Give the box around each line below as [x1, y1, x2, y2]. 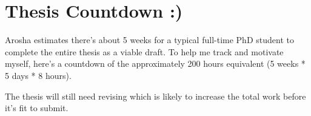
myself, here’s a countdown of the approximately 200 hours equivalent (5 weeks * [5, 57, 306, 70]
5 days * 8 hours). [5, 69, 72, 81]
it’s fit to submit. [5, 101, 69, 114]
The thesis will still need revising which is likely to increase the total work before [5, 89, 306, 102]
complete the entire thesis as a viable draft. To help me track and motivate [5, 45, 284, 58]
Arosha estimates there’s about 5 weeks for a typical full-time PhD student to [5, 33, 294, 46]
